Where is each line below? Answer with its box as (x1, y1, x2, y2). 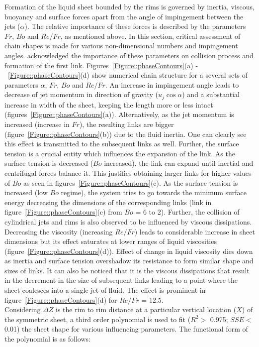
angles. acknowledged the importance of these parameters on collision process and (4, 50, 254, 60)
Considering (4, 304, 41, 315)
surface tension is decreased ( (4, 158, 93, 168)
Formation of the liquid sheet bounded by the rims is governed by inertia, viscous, (4, 1, 255, 11)
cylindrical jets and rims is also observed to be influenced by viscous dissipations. (4, 216, 252, 227)
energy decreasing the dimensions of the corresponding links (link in (4, 197, 212, 207)
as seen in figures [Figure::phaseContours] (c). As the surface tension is (23, 177, 238, 188)
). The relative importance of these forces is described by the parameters (24, 21, 246, 31)
